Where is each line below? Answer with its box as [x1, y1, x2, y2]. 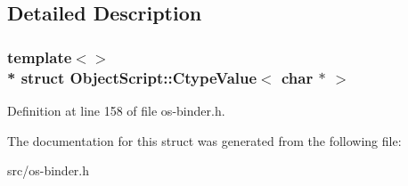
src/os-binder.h [7, 161, 90, 180]
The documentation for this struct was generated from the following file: [7, 131, 402, 150]
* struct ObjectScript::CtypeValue [7, 66, 257, 88]
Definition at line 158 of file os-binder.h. [7, 101, 225, 119]
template [7, 45, 72, 68]
